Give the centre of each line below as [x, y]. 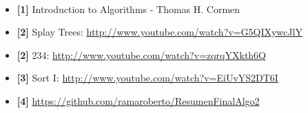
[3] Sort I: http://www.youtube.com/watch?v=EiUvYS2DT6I [147, 78]
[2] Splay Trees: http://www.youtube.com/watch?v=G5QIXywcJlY [160, 32]
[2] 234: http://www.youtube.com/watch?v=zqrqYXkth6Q [142, 54]
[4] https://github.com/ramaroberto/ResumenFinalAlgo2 [138, 100]
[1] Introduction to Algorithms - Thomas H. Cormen [129, 9]
